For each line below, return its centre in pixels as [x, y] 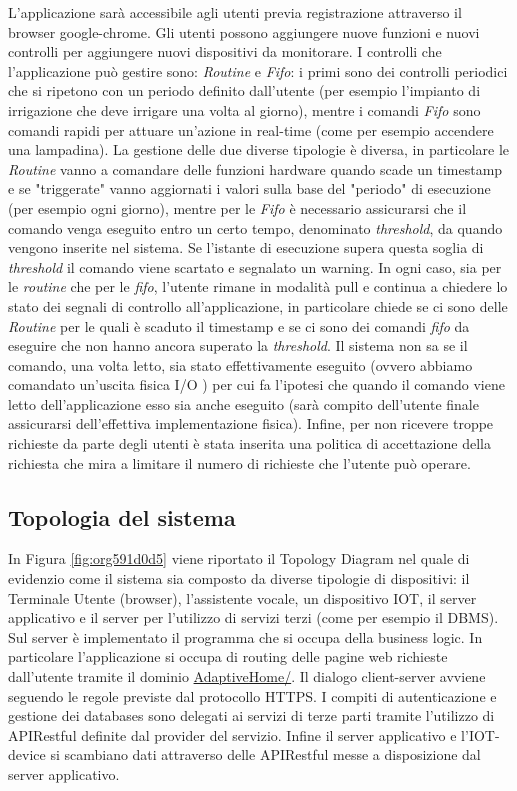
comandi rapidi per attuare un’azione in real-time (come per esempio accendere [251, 129]
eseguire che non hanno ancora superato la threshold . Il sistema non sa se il [238, 345]
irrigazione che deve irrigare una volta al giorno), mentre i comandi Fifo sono [244, 109]
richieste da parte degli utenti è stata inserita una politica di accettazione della [249, 443]
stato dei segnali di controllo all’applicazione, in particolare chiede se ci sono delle [258, 305]
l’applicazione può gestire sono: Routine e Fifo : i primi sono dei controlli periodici [258, 70]
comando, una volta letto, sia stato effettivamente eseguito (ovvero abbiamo [240, 364]
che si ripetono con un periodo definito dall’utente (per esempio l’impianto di [244, 90]
